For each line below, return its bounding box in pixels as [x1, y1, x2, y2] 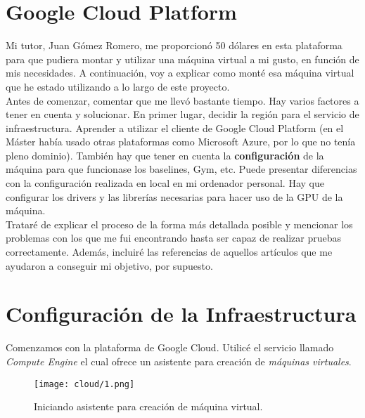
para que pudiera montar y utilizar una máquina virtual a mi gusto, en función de [6, 51, 359, 66]
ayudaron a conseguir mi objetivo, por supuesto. [6, 258, 213, 273]
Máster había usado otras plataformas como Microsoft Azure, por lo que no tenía [6, 134, 356, 149]
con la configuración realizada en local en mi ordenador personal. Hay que [6, 176, 324, 190]
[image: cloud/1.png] [34, 379, 135, 389]
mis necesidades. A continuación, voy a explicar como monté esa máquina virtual [6, 65, 354, 80]
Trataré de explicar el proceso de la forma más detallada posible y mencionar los [6, 216, 353, 231]
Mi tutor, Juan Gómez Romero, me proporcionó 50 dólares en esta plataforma [6, 38, 342, 53]
